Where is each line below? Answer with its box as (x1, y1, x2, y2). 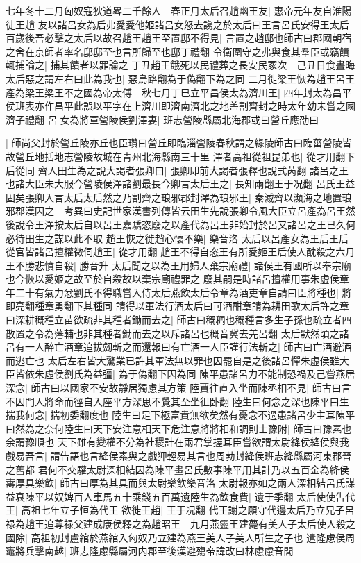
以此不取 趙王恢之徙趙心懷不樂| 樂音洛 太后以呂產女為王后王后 (63, 230, 349, 245)
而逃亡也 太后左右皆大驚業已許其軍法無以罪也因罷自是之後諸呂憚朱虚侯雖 (6, 353, 339, 367)
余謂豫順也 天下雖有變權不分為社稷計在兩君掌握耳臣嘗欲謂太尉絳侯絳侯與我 (6, 435, 349, 449)
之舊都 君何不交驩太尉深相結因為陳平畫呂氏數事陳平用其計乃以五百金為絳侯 (6, 462, 349, 476)
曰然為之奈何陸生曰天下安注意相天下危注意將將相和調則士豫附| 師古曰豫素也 (6, 421, 352, 435)
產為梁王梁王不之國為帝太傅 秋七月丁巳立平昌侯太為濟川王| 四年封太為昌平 (6, 85, 352, 99)
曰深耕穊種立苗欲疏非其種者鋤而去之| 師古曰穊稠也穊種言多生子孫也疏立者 (6, 312, 342, 327)
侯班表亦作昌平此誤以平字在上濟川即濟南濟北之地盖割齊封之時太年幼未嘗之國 (6, 99, 355, 113)
